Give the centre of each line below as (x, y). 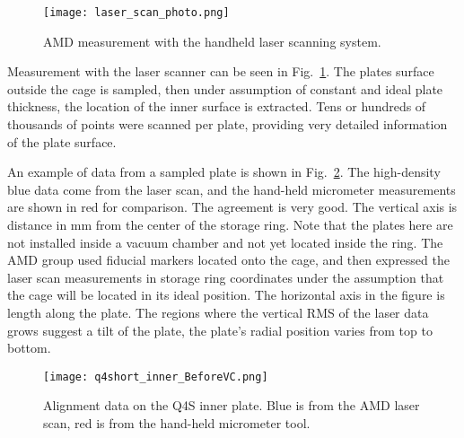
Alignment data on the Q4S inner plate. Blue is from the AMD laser (232, 405)
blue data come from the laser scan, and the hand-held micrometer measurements (232, 189)
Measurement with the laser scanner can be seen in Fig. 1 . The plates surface (221, 71)
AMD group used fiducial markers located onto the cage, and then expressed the (228, 260)
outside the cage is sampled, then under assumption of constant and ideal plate (225, 88)
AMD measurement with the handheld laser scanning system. (212, 41)
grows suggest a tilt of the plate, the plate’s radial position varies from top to (220, 330)
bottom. (29, 348)
